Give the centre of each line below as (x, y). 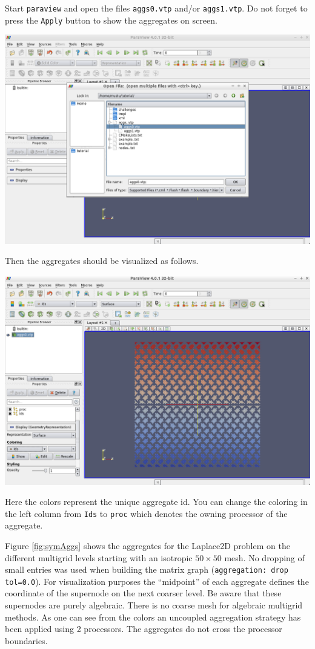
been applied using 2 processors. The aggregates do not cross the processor (144, 629)
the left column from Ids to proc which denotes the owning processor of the (146, 513)
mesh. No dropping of (264, 557)
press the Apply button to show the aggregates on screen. (111, 20)
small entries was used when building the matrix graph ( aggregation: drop (147, 569)
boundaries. (26, 640)
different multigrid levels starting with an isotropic (99, 557)
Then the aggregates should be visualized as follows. (102, 261)
